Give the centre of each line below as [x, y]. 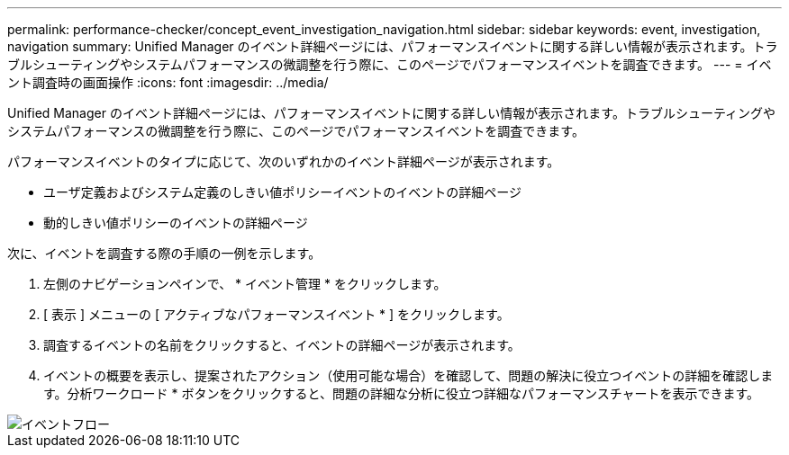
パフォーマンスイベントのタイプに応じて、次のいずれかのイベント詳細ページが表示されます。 [284, 161]
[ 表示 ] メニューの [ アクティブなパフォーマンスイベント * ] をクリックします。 [277, 314]
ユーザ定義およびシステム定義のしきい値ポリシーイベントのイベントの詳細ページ [283, 192]
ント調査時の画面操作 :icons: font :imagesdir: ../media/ [168, 82]
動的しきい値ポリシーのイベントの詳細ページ [176, 223]
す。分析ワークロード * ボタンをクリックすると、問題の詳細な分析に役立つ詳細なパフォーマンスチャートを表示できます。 [402, 393]
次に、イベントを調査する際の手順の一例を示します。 [164, 253]
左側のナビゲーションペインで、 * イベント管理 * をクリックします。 [245, 284]
